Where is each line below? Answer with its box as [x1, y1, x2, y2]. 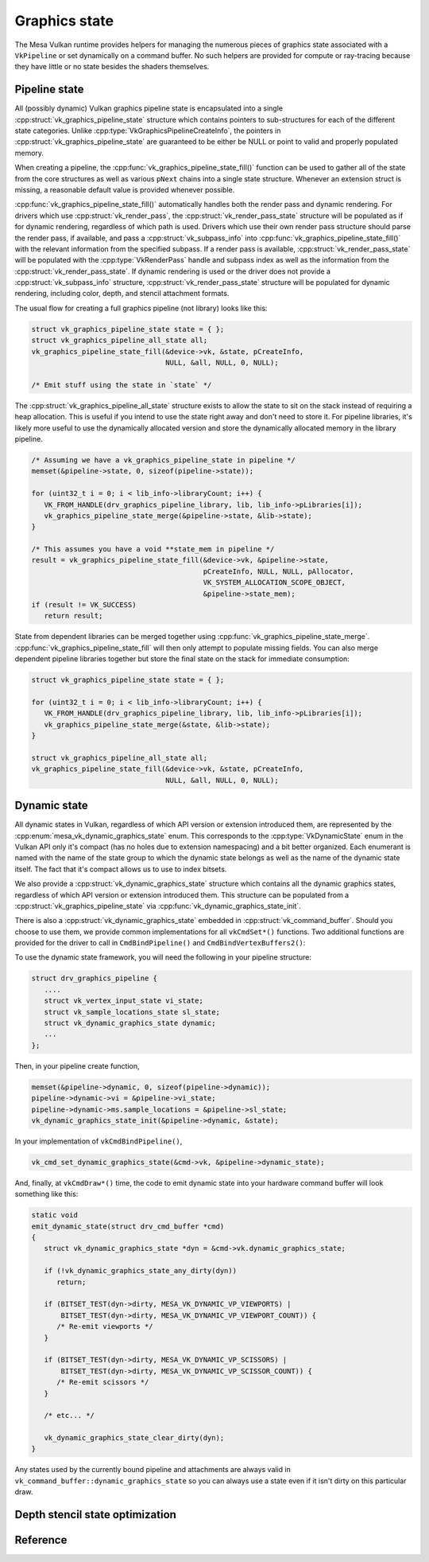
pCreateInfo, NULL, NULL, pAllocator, [203, 567, 354, 576]
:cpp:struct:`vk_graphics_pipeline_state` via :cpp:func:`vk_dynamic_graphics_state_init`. [14, 901, 301, 910]
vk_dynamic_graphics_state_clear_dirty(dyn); [44, 1433, 225, 1443]
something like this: [14, 1190, 79, 1199]
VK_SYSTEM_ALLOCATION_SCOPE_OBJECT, [203, 578, 346, 587]
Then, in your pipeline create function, [14, 1061, 140, 1070]
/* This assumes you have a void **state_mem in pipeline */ [31, 545, 275, 554]
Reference [14, 1533, 68, 1547]
